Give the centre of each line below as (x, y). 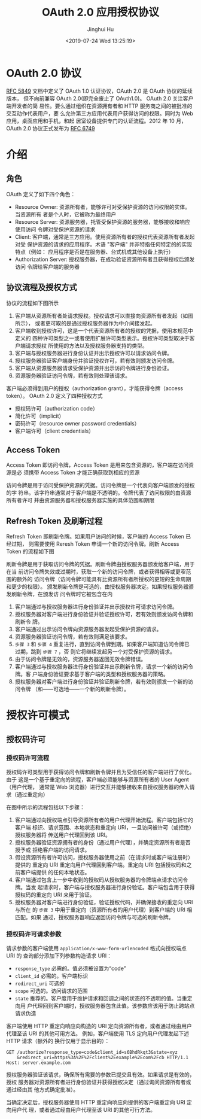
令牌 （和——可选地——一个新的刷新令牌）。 (75, 689)
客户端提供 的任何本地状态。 (55, 872)
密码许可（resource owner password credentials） (77, 423)
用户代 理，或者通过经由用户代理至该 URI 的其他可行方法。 (83, 1110)
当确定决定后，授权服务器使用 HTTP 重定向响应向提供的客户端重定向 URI (96, 1102)
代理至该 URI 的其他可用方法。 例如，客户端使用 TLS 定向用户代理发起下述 (98, 1033)
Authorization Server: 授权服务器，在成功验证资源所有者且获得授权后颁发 (105, 259)
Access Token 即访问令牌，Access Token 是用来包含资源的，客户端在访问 (98, 465)
